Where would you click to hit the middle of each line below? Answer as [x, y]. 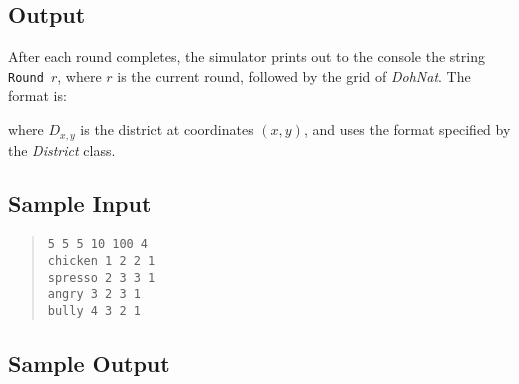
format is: [37, 95]
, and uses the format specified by [407, 129]
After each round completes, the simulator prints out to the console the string [246, 56]
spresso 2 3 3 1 [101, 277]
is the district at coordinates [167, 129]
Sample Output [89, 362]
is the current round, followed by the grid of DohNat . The [294, 75]
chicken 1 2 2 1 [101, 260]
